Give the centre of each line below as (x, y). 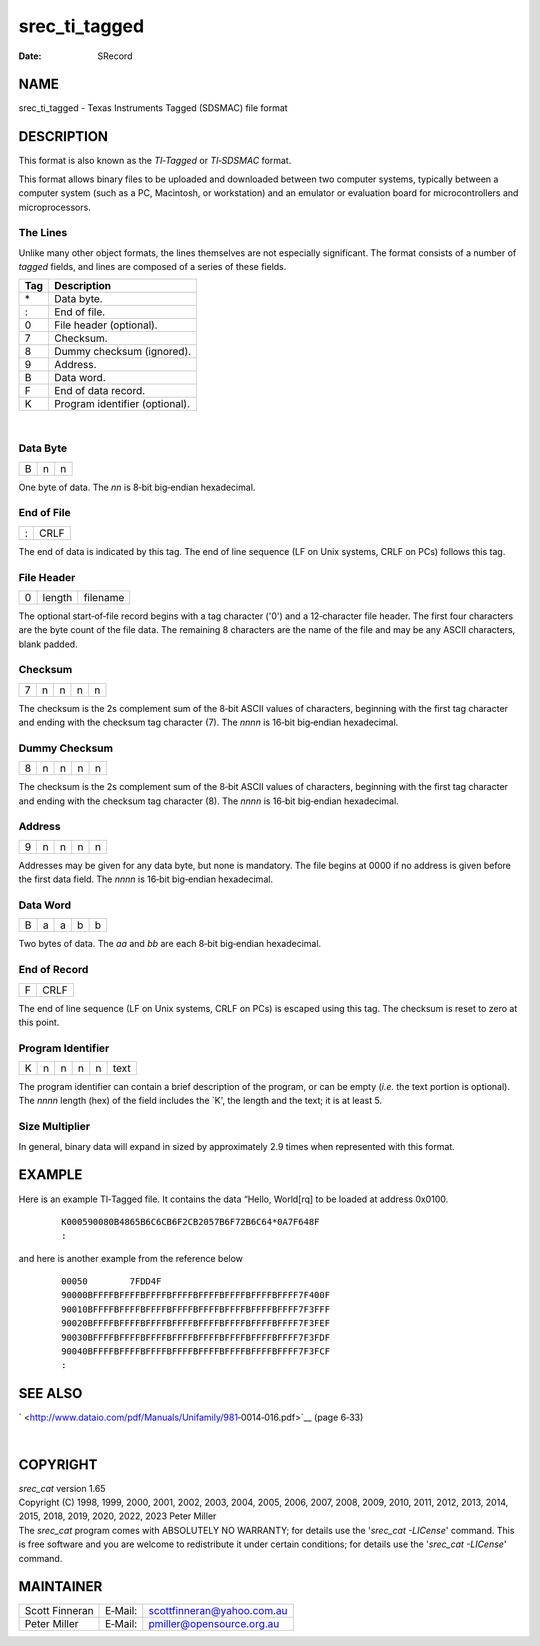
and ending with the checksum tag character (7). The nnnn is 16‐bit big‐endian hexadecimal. (208, 722)
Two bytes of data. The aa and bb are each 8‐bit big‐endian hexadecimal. (170, 944)
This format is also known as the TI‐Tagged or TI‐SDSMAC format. (155, 161)
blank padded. (48, 644)
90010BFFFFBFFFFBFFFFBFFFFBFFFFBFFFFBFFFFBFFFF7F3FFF (195, 1309)
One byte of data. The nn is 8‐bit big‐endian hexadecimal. (137, 487)
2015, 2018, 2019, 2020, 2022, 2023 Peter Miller (117, 1516)
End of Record (53, 970)
